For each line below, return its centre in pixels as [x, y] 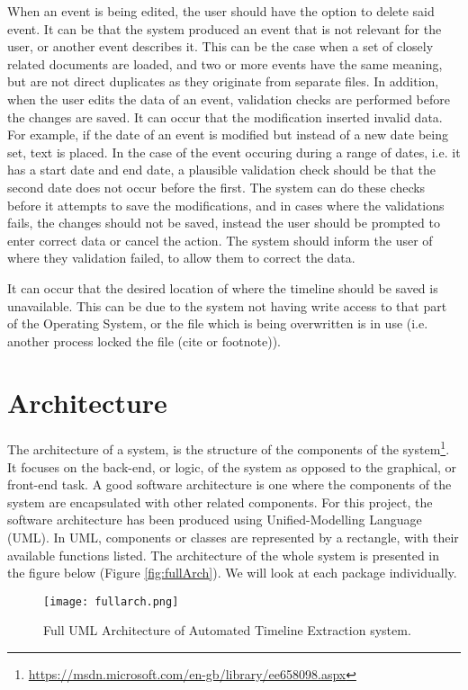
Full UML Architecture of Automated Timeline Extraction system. [227, 630]
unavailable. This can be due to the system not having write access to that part [227, 305]
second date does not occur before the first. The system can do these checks [216, 187]
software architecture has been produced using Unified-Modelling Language [215, 520]
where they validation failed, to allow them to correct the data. [181, 258]
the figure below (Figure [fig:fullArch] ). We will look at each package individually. [232, 573]
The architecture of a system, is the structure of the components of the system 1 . [229, 448]
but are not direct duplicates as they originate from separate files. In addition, [223, 81]
